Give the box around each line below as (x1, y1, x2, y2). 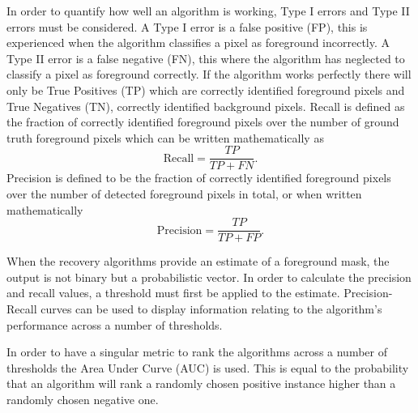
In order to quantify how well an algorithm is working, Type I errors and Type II (6, 2, 410, 19)
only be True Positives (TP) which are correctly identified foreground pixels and (6, 81, 405, 98)
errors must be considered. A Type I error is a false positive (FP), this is (6, 18, 368, 35)
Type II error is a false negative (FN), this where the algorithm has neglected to (6, 49, 405, 66)
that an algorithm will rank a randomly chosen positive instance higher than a (6, 375, 396, 392)
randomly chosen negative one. (6, 391, 159, 407)
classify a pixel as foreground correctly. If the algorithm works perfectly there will (6, 66, 412, 83)
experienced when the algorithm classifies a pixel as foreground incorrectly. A (6, 34, 390, 51)
